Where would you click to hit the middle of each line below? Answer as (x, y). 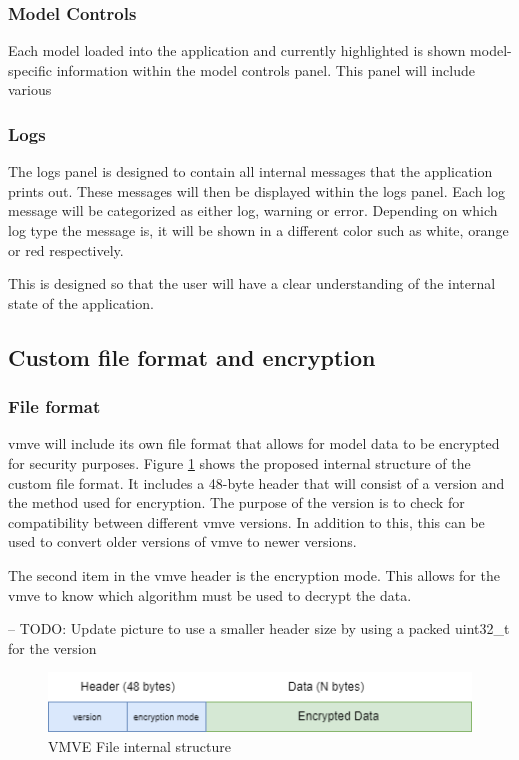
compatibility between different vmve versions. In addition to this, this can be (246, 521)
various (30, 89)
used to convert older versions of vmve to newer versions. (182, 541)
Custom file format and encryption (192, 356)
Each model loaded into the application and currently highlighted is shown (237, 50)
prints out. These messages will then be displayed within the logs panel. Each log (256, 190)
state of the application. (81, 302)
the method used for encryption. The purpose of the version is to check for (236, 502)
